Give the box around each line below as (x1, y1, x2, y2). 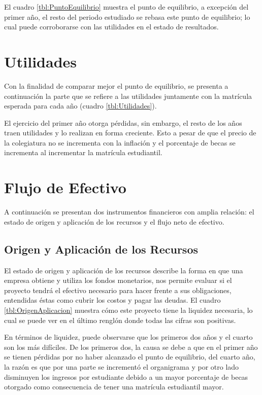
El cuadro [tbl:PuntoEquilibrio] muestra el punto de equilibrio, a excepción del (4, 2, 249, 12)
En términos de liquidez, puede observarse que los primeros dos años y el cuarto (4, 332, 253, 342)
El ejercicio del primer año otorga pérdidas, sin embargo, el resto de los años (4, 117, 242, 128)
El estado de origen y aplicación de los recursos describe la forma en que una (4, 265, 243, 275)
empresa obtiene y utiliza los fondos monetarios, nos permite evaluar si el (4, 275, 232, 285)
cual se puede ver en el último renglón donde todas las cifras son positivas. (4, 314, 236, 325)
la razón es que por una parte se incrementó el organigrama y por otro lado (4, 361, 239, 372)
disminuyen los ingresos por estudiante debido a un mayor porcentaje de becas (4, 371, 248, 382)
